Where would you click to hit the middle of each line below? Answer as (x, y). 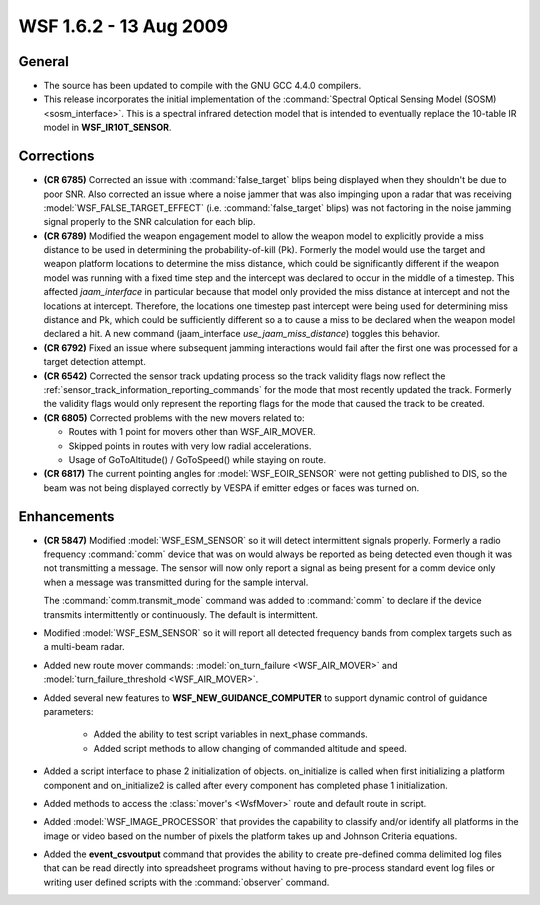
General (44, 61)
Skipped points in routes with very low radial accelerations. (190, 446)
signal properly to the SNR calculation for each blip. (149, 222)
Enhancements (66, 516)
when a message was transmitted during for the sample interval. (176, 582)
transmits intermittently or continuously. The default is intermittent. (181, 614)
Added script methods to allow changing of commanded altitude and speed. (250, 748)
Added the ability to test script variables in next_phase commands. (231, 734)
